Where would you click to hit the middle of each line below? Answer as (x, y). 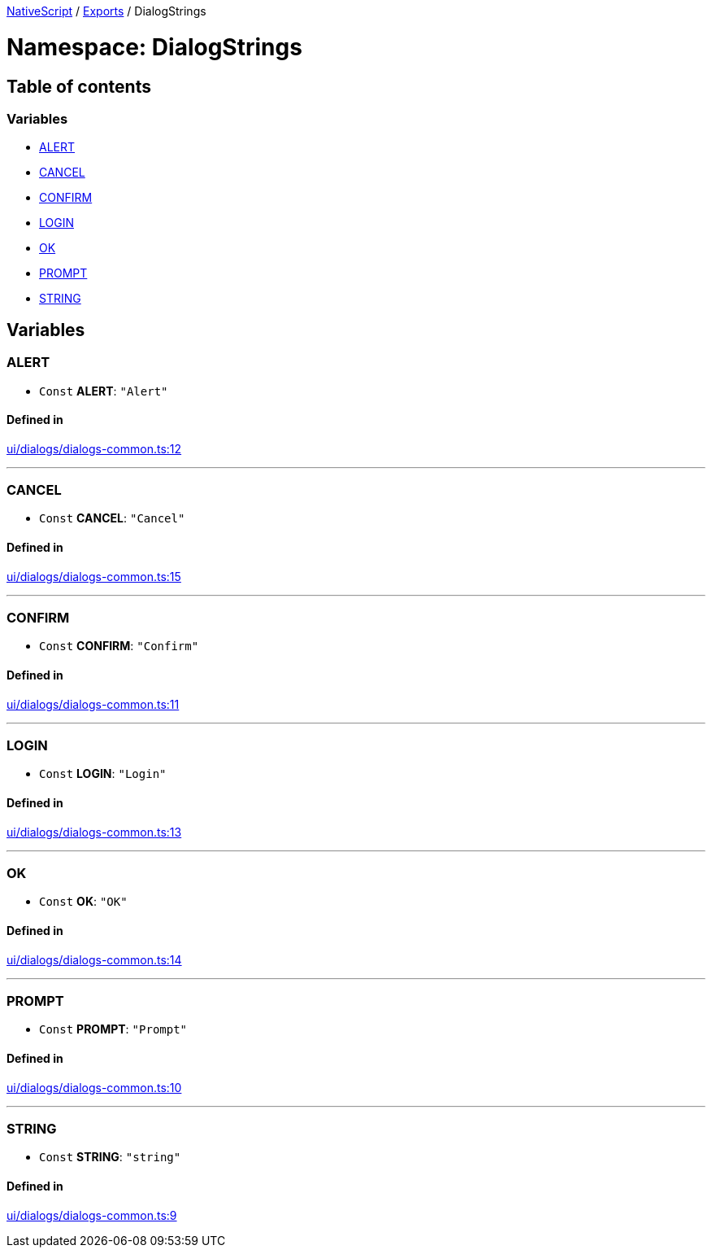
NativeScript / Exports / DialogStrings (106, 11)
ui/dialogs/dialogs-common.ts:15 (94, 576)
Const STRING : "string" (110, 1157)
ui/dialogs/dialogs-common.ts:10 (94, 1087)
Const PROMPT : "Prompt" (113, 1029)
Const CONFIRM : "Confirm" (119, 646)
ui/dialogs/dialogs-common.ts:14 (94, 959)
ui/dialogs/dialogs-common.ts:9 (92, 1215)
